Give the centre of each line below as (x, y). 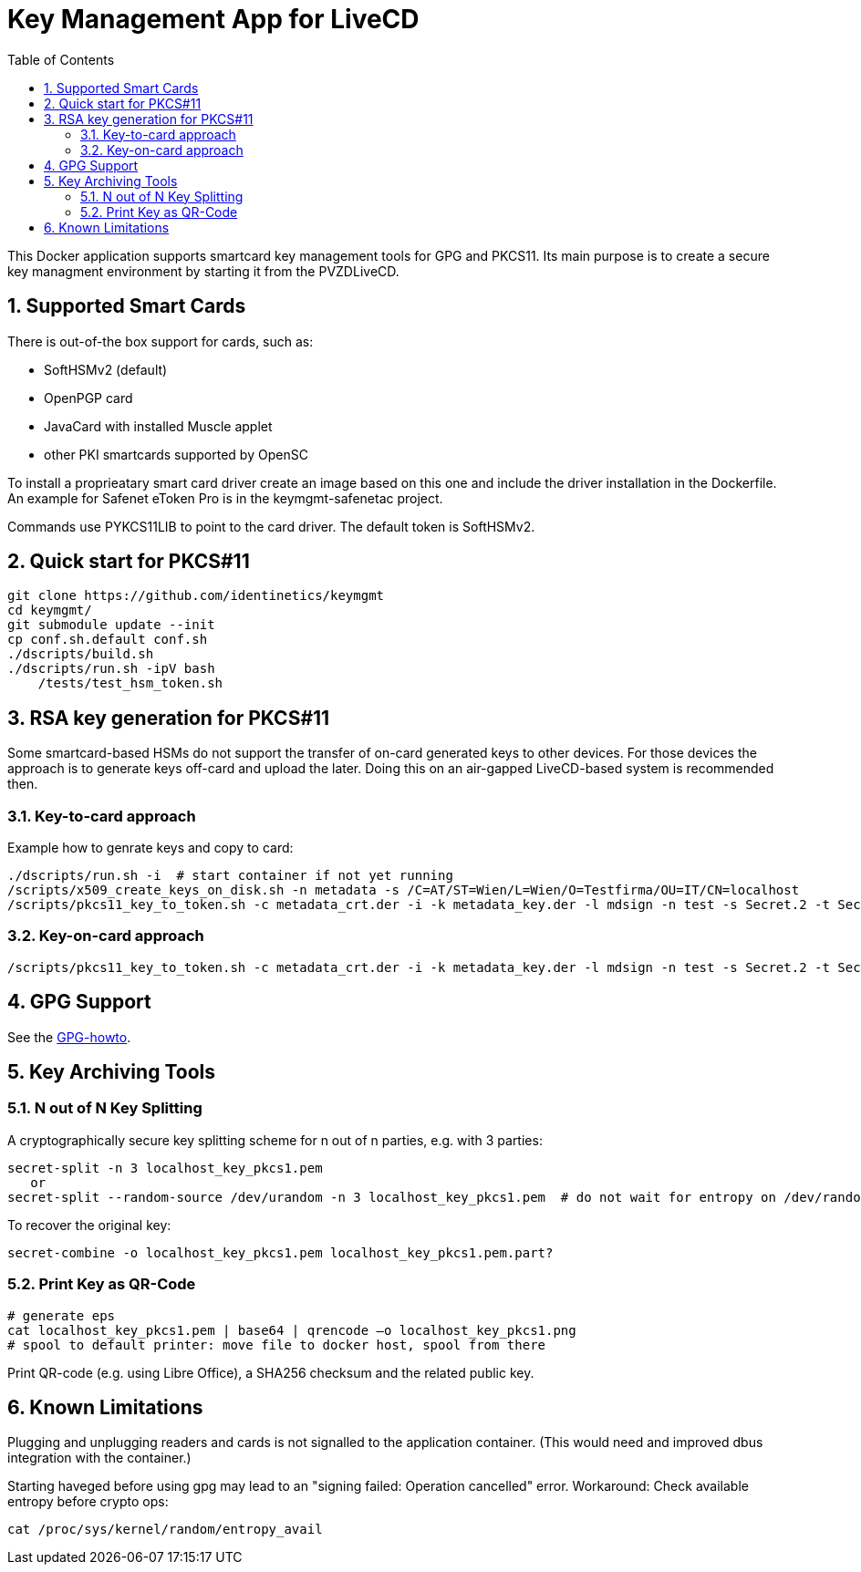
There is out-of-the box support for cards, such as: (161, 341)
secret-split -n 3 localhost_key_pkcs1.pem (165, 1168)
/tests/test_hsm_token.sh (130, 683)
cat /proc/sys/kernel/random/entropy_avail (165, 1530)
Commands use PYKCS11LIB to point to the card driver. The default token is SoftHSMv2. (271, 526)
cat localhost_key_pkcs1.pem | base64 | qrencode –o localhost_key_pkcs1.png (292, 1330)
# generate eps (62, 1315)
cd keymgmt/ (50, 610)
